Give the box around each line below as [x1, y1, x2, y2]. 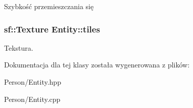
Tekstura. [4, 42, 33, 53]
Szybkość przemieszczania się [4, 1, 94, 11]
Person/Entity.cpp [4, 93, 61, 104]
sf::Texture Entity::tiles [4, 22, 100, 35]
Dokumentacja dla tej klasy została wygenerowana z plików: [4, 59, 190, 70]
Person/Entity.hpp [4, 77, 61, 87]
